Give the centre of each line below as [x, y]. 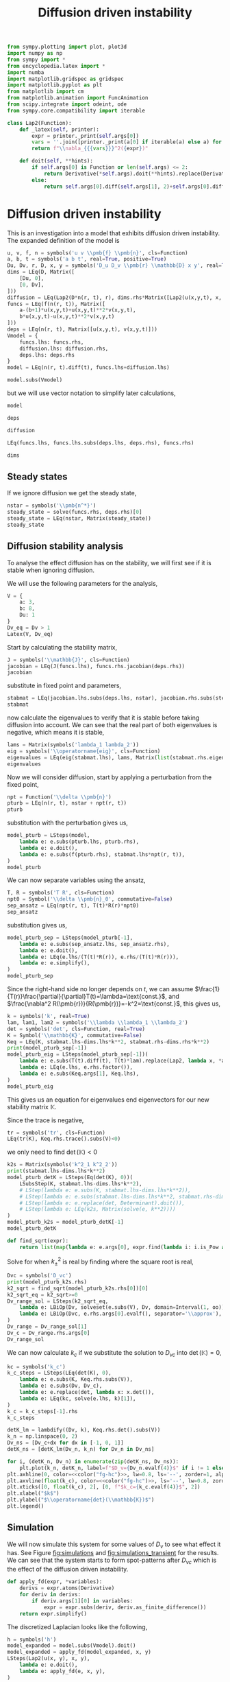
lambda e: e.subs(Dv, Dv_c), [61, 1386]
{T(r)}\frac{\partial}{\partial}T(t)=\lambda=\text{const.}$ [86, 996]
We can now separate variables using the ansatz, [76, 880]
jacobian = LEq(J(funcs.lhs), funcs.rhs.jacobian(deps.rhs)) [96, 666]
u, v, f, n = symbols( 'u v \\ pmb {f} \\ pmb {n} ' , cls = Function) [98, 253]
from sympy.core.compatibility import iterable [76, 110]
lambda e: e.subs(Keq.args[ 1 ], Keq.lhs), [79, 1074]
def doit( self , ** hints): [56, 161]
